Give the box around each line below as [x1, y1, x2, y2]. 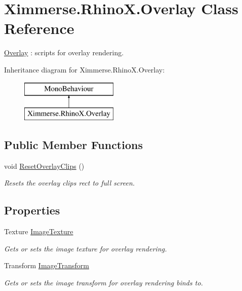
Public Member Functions [4, 137, 143, 153]
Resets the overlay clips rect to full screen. [4, 177, 135, 188]
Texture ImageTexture [4, 226, 73, 237]
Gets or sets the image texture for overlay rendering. [4, 243, 167, 253]
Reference [4, 18, 74, 39]
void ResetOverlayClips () [4, 160, 85, 171]
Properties [4, 202, 60, 218]
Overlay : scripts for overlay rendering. [4, 47, 124, 58]
